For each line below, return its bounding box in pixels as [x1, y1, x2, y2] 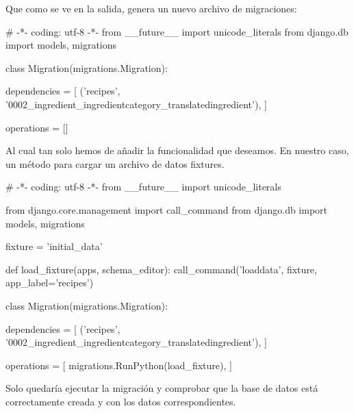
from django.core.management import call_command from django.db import [5, 202, 328, 216]
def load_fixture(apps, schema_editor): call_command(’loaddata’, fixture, [5, 262, 317, 276]
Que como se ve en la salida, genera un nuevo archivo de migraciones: [5, 1, 297, 15]
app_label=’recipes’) [5, 275, 94, 290]
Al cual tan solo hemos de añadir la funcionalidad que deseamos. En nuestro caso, [5, 143, 349, 158]
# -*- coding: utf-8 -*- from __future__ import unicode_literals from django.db [5, 24, 349, 38]
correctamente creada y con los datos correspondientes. [5, 394, 236, 408]
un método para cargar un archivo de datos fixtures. [5, 156, 225, 171]
